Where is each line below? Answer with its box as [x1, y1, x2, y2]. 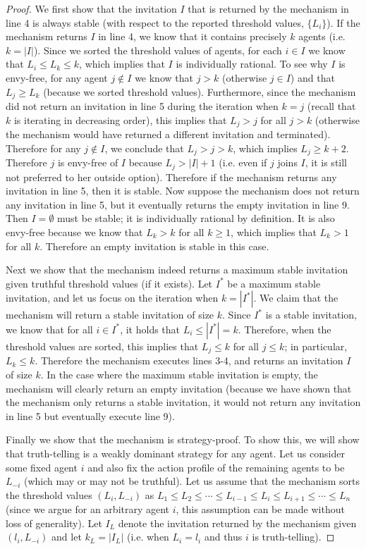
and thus [204, 529, 243, 544]
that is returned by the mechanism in [188, 1, 349, 16]
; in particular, [284, 338, 348, 353]
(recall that [307, 99, 356, 113]
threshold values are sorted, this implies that [6, 338, 199, 353]
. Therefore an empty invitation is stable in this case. [39, 238, 269, 253]
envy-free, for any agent [6, 70, 108, 85]
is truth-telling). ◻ [252, 529, 335, 544]
